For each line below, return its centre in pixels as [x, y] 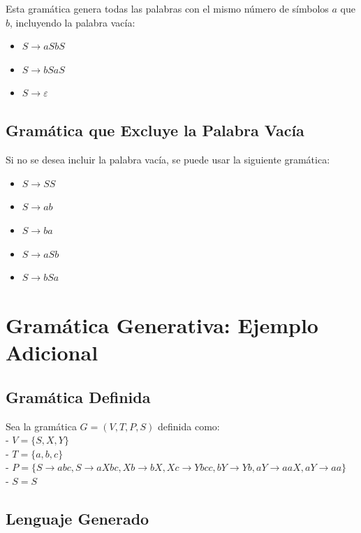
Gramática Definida [78, 396]
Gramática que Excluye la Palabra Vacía [155, 130]
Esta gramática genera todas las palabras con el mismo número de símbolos [167, 8]
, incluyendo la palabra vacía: [73, 22]
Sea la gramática [41, 426]
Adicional [52, 352]
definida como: [189, 426]
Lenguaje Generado [78, 518]
